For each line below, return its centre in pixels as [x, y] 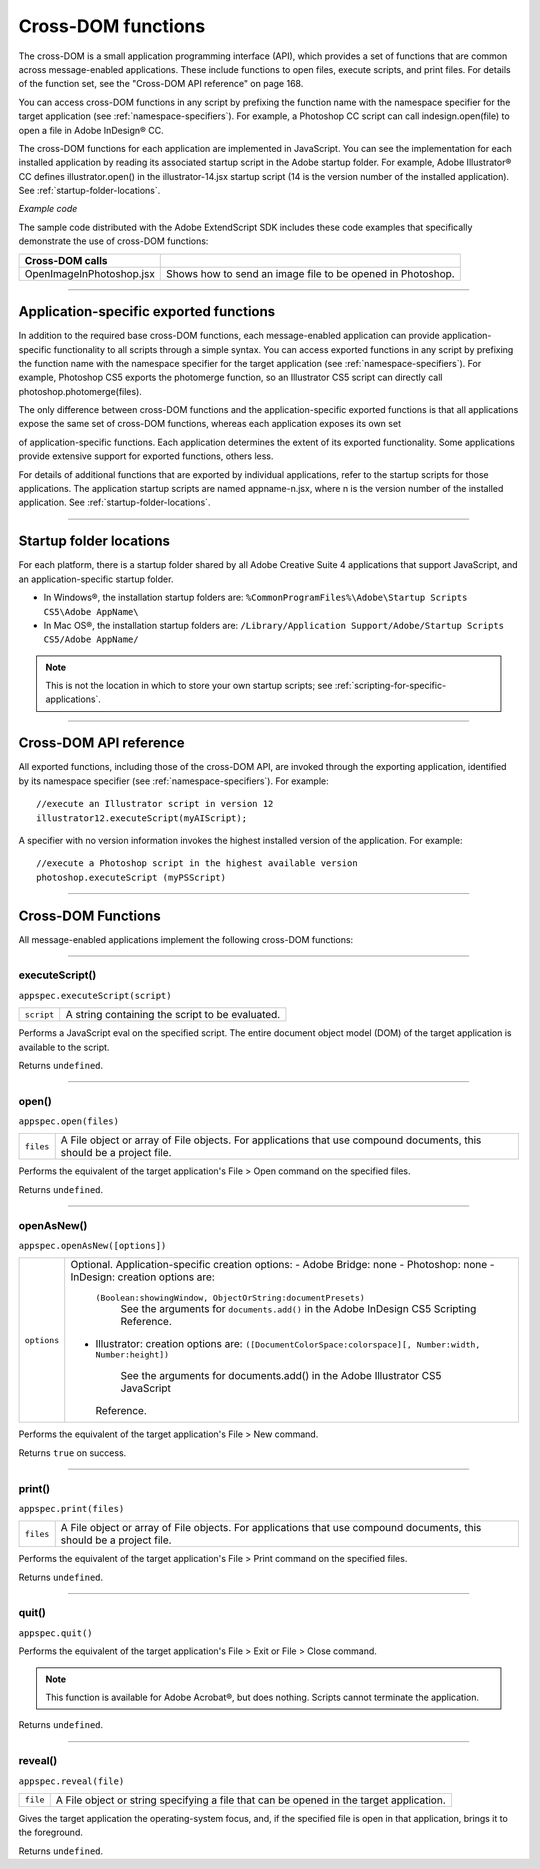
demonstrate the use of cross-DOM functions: [113, 241]
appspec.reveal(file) [71, 1781]
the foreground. [51, 1832]
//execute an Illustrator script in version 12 [155, 804]
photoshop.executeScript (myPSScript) [131, 877]
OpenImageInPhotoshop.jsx [89, 273]
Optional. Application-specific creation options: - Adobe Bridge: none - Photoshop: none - [282, 1265]
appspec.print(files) [71, 1508]
